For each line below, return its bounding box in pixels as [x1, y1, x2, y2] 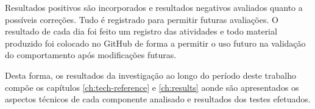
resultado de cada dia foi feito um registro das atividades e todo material [5, 25, 277, 38]
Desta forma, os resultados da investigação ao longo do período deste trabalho [5, 68, 296, 81]
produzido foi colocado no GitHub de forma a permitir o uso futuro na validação [5, 36, 306, 49]
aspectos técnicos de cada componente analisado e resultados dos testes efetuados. [5, 93, 311, 105]
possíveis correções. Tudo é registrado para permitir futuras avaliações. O [5, 13, 278, 25]
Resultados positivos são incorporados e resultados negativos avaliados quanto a [5, 1, 303, 13]
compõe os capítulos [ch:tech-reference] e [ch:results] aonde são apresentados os [5, 81, 299, 93]
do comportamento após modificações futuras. [5, 48, 177, 61]
